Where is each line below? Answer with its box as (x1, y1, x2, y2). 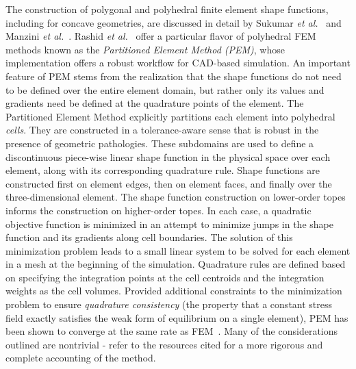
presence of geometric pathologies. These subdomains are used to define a (5, 136, 314, 150)
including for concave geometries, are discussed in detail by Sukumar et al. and (5, 15, 342, 29)
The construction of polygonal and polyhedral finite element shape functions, (5, 2, 329, 16)
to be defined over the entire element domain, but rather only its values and (5, 82, 325, 97)
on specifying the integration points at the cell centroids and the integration (5, 270, 325, 284)
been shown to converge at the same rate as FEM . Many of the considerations (5, 324, 338, 338)
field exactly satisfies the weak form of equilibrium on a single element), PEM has (5, 310, 348, 325)
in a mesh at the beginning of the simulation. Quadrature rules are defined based (5, 257, 346, 271)
